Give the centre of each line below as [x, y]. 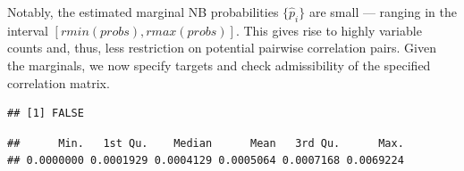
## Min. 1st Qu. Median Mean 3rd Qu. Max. [206, 143]
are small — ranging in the [383, 12]
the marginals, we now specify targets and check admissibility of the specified [219, 65]
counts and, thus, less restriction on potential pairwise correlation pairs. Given [222, 48]
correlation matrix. [59, 82]
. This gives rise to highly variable [329, 30]
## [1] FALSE [46, 114]
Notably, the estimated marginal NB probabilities [143, 12]
